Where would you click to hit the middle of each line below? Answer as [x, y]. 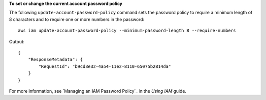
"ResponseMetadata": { [55, 60]
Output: [17, 41]
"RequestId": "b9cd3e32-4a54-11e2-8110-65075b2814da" [105, 66]
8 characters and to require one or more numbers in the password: [77, 19]
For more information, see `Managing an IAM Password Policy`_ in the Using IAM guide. [98, 91]
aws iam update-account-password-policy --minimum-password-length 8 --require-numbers [127, 31]
